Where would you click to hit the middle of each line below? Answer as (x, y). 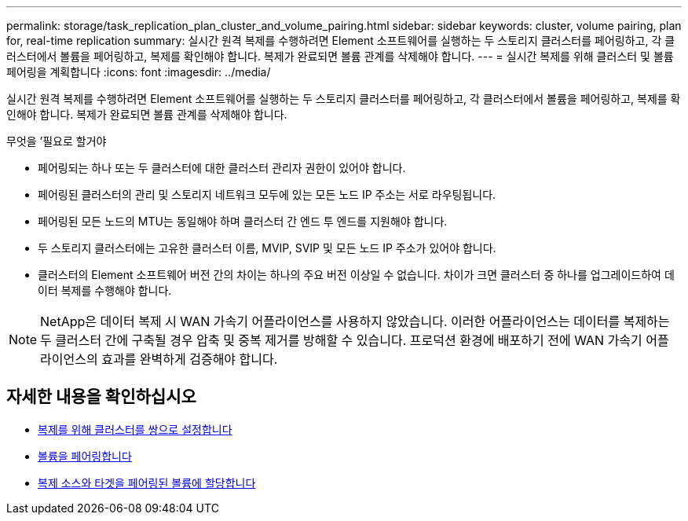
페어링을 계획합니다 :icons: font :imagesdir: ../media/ (139, 72)
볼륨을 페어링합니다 (85, 456)
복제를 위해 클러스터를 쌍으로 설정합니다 (135, 429)
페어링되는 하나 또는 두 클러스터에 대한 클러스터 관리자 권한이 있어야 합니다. (222, 168)
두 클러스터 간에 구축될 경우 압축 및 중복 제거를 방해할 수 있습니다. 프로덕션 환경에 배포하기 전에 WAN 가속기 (341, 340)
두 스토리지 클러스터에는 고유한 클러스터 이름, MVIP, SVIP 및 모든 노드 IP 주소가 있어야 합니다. (267, 248)
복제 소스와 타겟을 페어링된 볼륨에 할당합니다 (147, 482)
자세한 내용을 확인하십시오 (101, 397)
